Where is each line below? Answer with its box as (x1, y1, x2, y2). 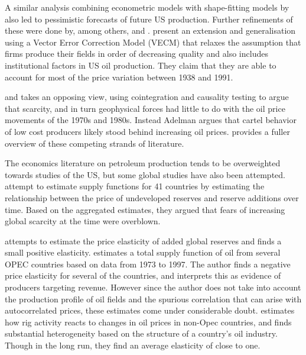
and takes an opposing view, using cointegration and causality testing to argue (5, 91, 289, 103)
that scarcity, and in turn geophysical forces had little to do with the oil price (5, 102, 285, 114)
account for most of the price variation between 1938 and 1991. (5, 70, 233, 83)
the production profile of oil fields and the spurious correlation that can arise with (5, 292, 302, 305)
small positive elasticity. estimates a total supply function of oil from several (5, 246, 281, 259)
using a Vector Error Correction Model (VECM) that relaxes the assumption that (5, 35, 301, 48)
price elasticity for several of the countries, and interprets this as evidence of (5, 269, 281, 282)
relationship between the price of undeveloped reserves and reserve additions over (5, 191, 299, 204)
